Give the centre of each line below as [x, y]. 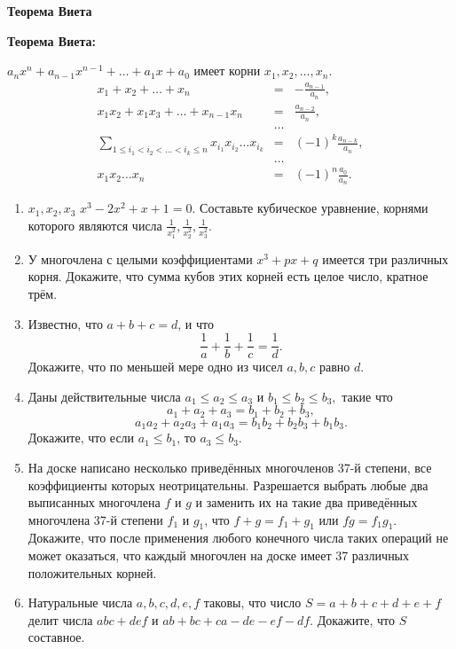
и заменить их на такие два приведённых [307, 502]
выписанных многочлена [94, 502]
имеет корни [227, 70]
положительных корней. [92, 572]
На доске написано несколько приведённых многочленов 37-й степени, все [230, 467]
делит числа [60, 619]
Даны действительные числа [104, 396]
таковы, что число [252, 602]
